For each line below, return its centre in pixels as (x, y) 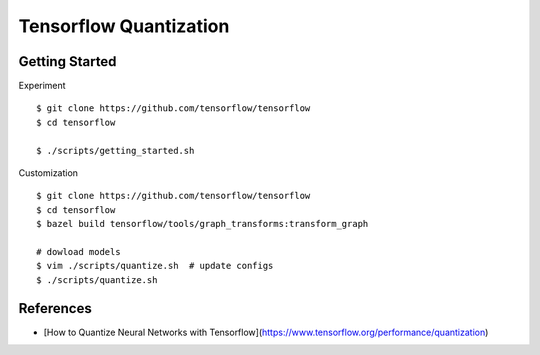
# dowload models (78, 251)
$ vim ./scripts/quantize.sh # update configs (155, 266)
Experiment (42, 86)
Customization (48, 173)
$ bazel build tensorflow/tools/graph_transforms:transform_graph (202, 224)
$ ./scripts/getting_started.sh (115, 150)
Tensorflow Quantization (124, 26)
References (55, 308)
